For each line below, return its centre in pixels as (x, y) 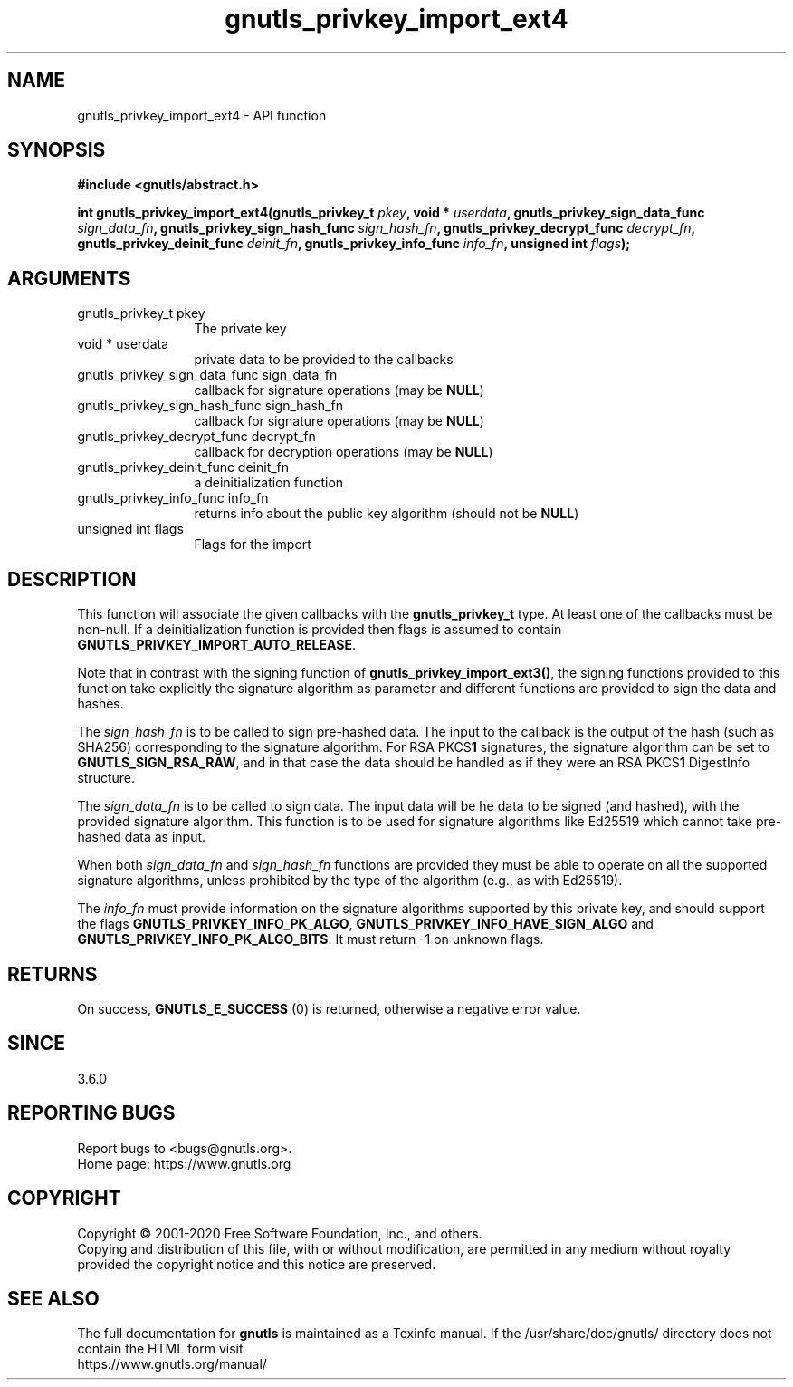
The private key (240, 329)
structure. (106, 778)
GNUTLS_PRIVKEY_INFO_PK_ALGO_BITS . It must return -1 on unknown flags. (311, 939)
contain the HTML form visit (160, 1349)
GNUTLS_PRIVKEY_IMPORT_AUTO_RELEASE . (216, 645)
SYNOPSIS (57, 150)
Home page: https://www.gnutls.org (184, 1163)
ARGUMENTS (69, 278)
